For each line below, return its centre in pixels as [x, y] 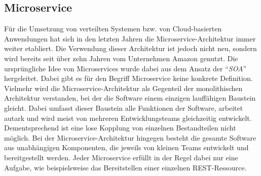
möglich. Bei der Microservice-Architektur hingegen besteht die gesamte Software [130, 137]
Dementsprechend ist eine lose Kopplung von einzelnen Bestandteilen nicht [120, 128]
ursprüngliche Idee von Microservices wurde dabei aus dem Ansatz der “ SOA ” [125, 68]
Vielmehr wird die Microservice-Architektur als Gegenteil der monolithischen [123, 88]
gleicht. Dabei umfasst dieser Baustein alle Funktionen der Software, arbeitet [124, 107]
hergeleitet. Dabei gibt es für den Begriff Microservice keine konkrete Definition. [128, 78]
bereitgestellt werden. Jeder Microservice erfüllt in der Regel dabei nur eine [121, 157]
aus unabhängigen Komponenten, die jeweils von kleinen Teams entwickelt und [126, 147]
